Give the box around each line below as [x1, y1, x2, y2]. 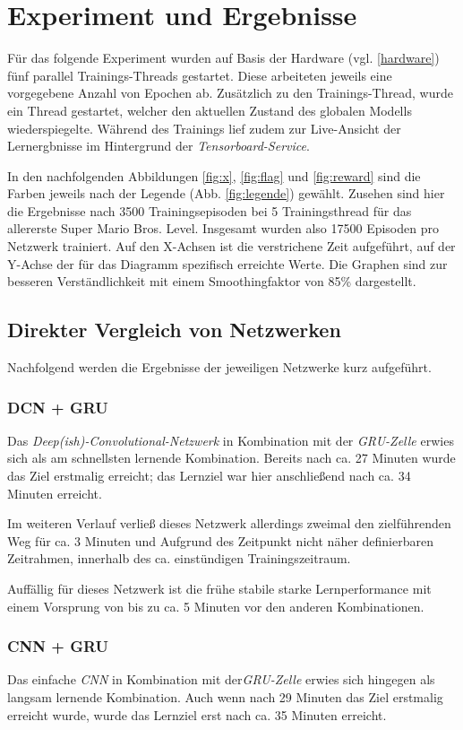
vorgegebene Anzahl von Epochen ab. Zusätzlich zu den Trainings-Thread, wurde [7, 83, 453, 102]
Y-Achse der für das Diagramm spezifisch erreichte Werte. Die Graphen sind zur [7, 254, 448, 273]
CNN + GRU [7, 635, 109, 657]
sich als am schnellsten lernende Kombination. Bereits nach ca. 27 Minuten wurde [7, 448, 456, 467]
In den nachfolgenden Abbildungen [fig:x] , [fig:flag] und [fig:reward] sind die [7, 166, 421, 185]
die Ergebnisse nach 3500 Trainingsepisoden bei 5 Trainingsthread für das [7, 201, 412, 220]
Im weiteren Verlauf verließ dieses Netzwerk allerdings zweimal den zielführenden [7, 514, 451, 533]
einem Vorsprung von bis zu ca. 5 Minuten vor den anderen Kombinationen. [7, 596, 424, 615]
